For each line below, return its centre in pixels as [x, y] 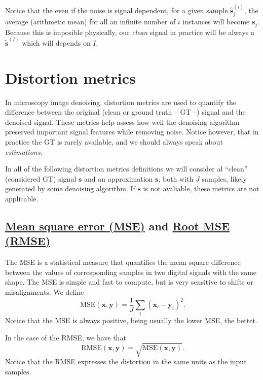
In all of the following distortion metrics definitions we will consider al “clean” [126, 169]
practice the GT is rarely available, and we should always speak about [114, 142]
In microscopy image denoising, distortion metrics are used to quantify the [121, 102]
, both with [176, 178]
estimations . [24, 151]
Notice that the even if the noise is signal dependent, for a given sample [117, 10]
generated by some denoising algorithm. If [70, 188]
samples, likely [224, 178]
